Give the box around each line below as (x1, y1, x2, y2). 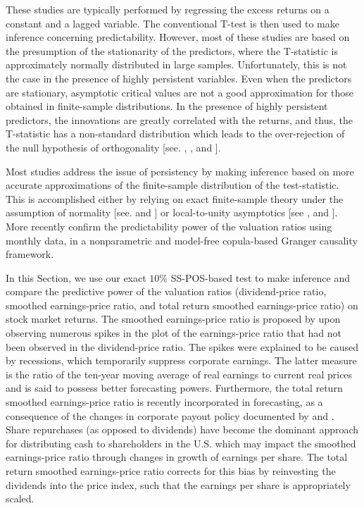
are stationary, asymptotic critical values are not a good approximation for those (6, 85, 354, 99)
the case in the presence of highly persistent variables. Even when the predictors (6, 70, 352, 85)
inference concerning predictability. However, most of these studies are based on (6, 30, 350, 44)
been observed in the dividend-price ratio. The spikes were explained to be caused (6, 339, 358, 354)
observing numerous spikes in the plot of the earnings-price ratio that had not (6, 326, 341, 340)
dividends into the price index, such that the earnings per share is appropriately (6, 477, 351, 492)
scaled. (6, 491, 34, 506)
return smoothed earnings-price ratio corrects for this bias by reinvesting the (6, 464, 336, 478)
